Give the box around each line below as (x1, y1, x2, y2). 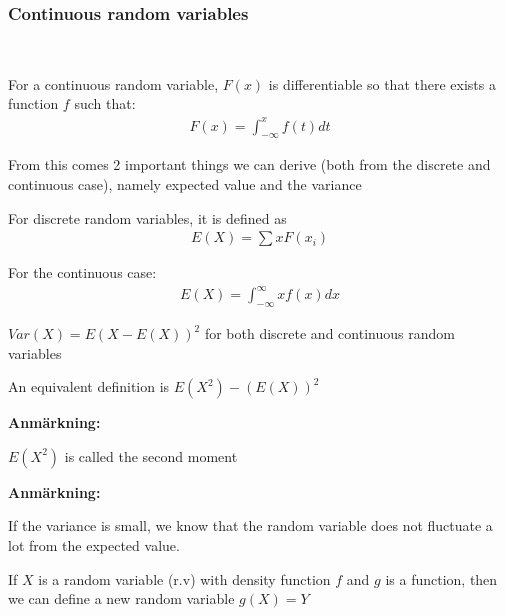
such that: (74, 93, 136, 114)
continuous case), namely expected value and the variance (8, 173, 362, 194)
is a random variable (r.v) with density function (38, 568, 331, 589)
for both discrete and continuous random (204, 323, 455, 344)
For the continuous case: (8, 262, 157, 283)
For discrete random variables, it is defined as (8, 207, 287, 228)
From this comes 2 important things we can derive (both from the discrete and (8, 154, 491, 175)
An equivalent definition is (8, 376, 170, 397)
